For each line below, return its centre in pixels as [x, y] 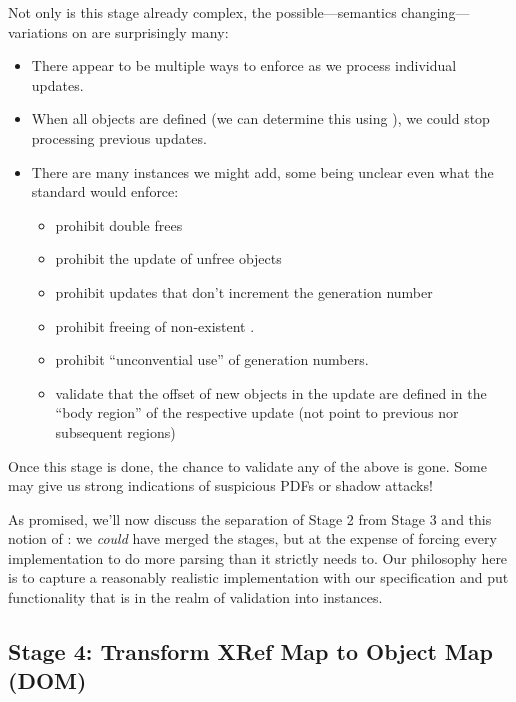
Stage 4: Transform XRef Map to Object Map [250, 651]
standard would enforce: [105, 191]
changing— [435, 12]
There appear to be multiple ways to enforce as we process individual [244, 65]
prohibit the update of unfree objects [168, 258]
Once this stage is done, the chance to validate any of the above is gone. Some [247, 465]
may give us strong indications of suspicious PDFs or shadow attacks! [220, 485]
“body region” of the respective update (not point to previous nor [257, 412]
